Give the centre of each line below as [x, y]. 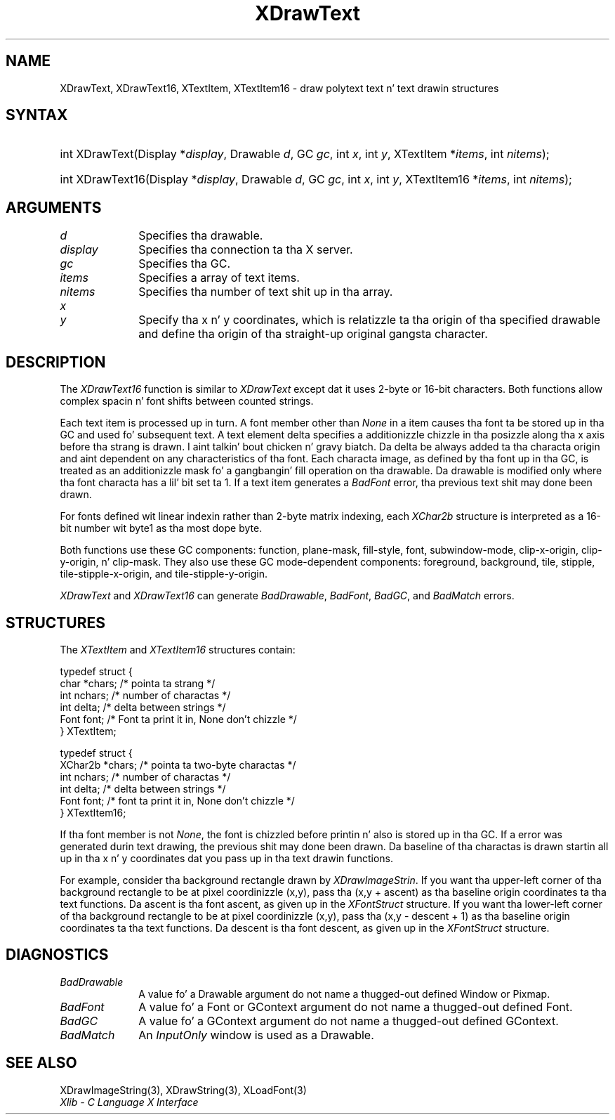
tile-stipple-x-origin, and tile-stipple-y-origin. [164, 574]
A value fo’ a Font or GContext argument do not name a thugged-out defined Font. [356, 1007]
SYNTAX [37, 115]
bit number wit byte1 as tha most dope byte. [161, 528]
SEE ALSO [41, 1063]
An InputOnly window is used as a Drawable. [256, 1035]
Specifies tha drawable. [201, 236]
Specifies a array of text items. [219, 278]
